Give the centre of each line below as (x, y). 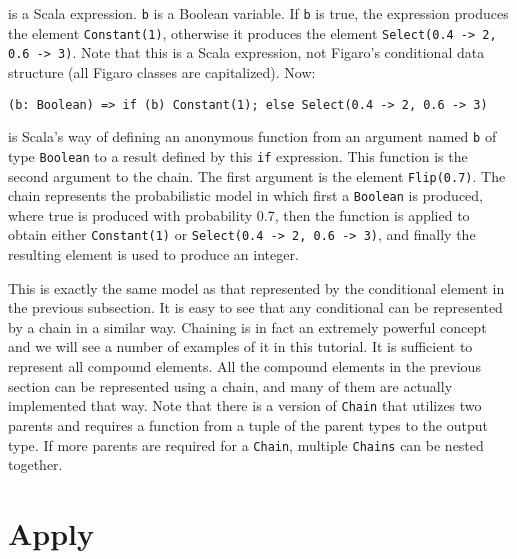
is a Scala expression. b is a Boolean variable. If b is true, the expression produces (258, 13)
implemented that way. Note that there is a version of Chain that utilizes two (245, 405)
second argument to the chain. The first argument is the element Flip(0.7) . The (257, 175)
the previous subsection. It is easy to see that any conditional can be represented (255, 307)
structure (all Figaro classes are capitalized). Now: (162, 71)
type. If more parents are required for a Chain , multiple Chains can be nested (246, 444)
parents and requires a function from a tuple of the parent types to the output (248, 424)
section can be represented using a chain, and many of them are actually (230, 385)
